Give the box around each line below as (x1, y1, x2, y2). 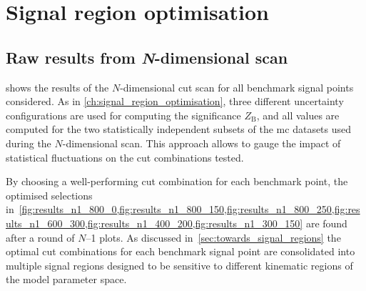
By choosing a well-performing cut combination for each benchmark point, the (6, 174, 348, 189)
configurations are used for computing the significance (6, 107, 241, 122)
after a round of (6, 230, 75, 245)
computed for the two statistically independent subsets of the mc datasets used (6, 122, 352, 137)
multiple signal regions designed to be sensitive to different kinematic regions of (6, 257, 353, 272)
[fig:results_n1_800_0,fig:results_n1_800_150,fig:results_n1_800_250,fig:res (19, 202, 360, 217)
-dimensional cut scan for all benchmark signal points (120, 79, 354, 94)
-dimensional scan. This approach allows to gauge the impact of (62, 135, 341, 150)
